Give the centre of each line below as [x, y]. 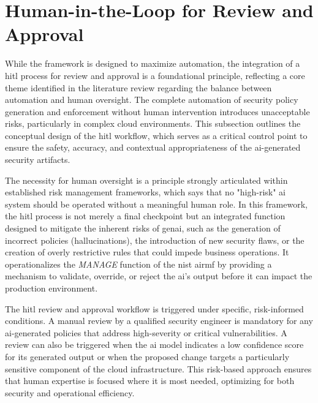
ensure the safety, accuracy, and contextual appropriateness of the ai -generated [153, 147]
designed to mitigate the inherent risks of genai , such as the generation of [143, 228]
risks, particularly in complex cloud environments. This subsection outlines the [153, 123]
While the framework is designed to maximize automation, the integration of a [153, 63]
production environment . [51, 288]
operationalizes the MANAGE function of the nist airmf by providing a [138, 264]
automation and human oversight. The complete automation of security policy [152, 100]
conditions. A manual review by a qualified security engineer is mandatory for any [159, 321]
